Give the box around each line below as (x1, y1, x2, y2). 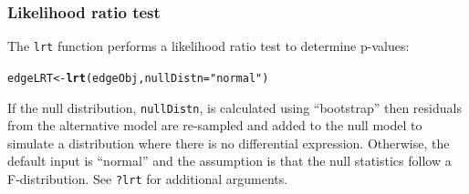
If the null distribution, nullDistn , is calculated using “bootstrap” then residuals (7, 97, 462, 117)
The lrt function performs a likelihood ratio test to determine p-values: (7, 36, 410, 56)
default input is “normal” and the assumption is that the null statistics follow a (7, 151, 452, 170)
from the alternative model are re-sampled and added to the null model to (7, 116, 422, 135)
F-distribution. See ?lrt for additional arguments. (7, 168, 288, 188)
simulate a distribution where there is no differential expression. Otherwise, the (7, 133, 450, 152)
